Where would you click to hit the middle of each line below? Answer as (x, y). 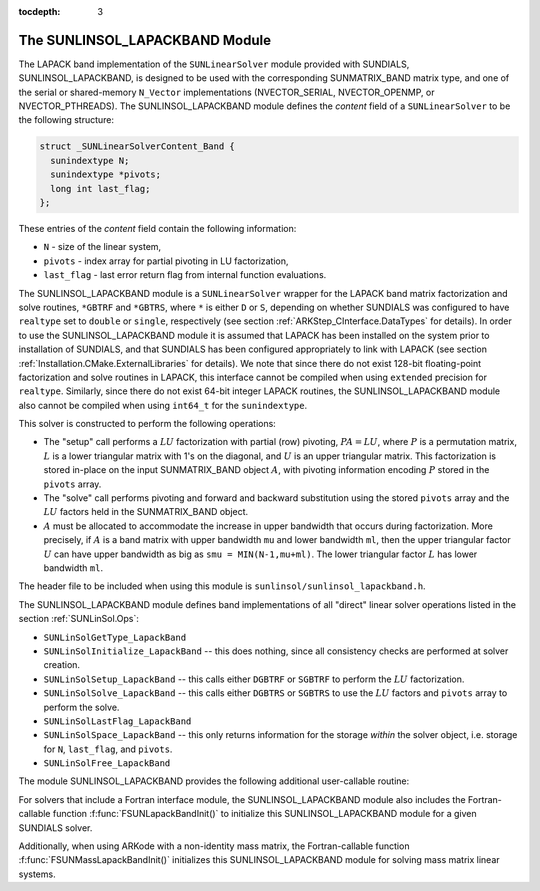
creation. (61, 665)
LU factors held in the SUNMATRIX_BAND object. (146, 512)
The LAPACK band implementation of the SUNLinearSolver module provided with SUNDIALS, (214, 64)
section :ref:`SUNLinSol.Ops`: (79, 619)
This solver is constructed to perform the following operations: (147, 424)
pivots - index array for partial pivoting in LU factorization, (166, 261)
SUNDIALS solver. (55, 827)
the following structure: (66, 120)
